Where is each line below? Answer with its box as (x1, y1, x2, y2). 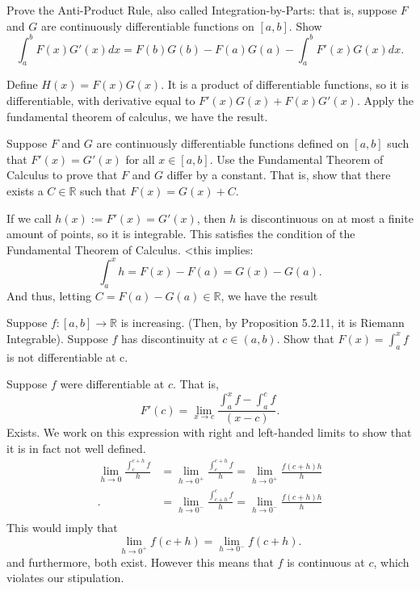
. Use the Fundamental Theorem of (209, 150, 384, 167)
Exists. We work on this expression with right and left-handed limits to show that (6, 424, 412, 441)
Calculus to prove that (6, 166, 118, 183)
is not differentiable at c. (6, 348, 128, 365)
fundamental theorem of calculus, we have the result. (6, 107, 268, 124)
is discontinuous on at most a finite (239, 209, 414, 226)
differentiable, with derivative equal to (6, 92, 195, 109)
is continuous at (287, 553, 365, 570)
